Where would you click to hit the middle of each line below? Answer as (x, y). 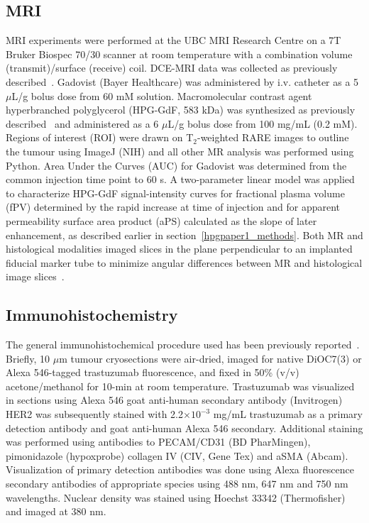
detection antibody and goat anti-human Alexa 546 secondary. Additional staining (184, 428)
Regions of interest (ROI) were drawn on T (100, 137)
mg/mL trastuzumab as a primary (288, 414)
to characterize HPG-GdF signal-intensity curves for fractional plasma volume (175, 193)
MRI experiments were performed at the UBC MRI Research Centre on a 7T (174, 40)
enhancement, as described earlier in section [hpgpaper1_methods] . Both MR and (184, 235)
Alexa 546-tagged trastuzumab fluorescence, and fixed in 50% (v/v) (153, 372)
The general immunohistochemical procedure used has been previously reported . (183, 345)
